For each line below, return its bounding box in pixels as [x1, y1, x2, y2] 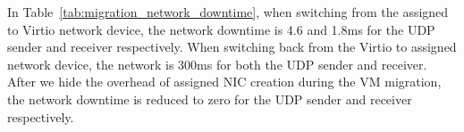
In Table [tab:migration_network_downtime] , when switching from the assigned [7, 3, 449, 21]
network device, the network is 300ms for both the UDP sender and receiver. [7, 54, 427, 73]
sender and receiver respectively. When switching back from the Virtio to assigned [7, 37, 457, 56]
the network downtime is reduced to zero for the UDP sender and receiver [7, 89, 412, 108]
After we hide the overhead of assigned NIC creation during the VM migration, [7, 72, 442, 91]
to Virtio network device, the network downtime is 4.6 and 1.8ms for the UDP [7, 20, 435, 38]
